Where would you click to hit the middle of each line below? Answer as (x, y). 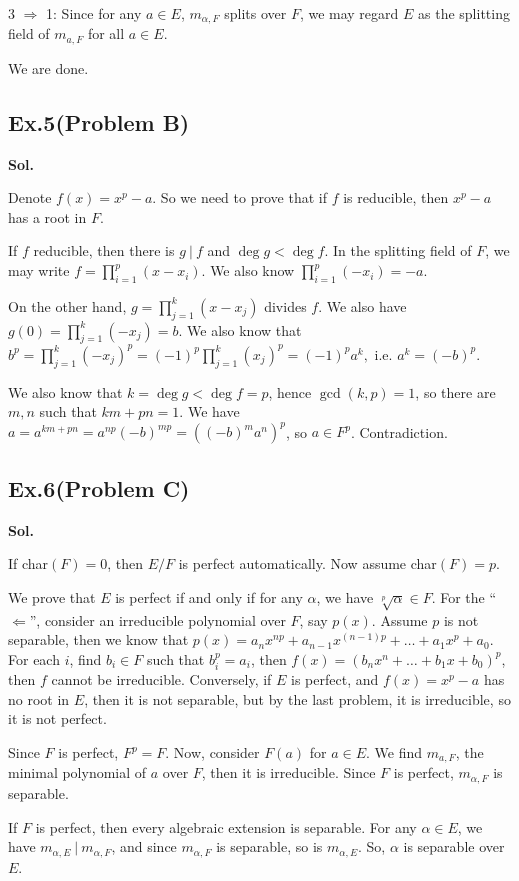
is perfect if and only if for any (209, 596)
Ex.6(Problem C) (99, 487)
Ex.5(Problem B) (99, 121)
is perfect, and (335, 679)
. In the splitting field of (398, 250)
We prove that (52, 596)
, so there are (455, 391)
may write (39, 270)
